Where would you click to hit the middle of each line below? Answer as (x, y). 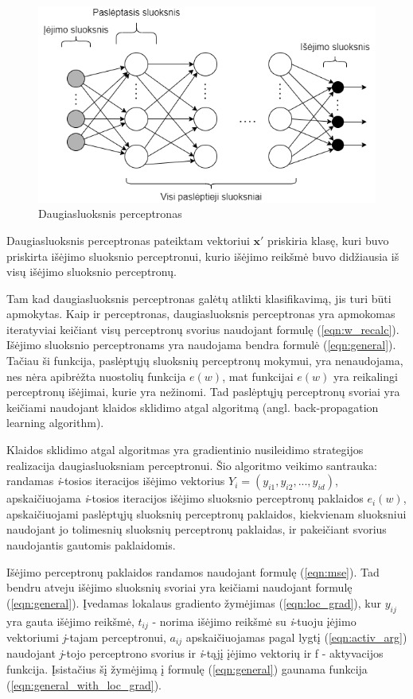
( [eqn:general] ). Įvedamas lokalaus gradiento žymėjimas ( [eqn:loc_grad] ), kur (194, 602)
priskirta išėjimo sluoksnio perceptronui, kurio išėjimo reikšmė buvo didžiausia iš (203, 256)
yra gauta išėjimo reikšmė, (70, 621)
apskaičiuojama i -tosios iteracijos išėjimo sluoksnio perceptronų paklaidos (185, 498)
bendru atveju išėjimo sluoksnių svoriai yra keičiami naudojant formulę (179, 587)
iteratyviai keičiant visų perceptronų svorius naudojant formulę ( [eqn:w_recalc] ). (203, 329)
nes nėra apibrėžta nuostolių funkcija (96, 376)
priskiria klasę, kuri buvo (328, 240)
